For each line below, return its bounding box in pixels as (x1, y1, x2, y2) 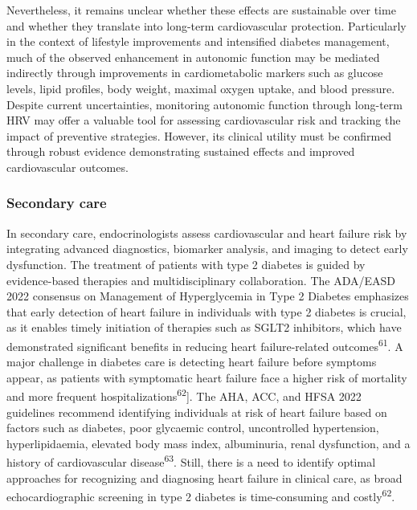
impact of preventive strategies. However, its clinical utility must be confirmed (6, 127, 392, 144)
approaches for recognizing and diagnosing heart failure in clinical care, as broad (6, 469, 403, 486)
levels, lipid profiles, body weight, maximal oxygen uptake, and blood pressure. (6, 80, 395, 96)
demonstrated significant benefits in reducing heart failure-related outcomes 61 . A (6, 335, 403, 354)
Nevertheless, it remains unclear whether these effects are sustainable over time (6, 2, 396, 18)
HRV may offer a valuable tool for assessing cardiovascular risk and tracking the (6, 112, 401, 129)
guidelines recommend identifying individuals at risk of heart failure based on (6, 403, 387, 420)
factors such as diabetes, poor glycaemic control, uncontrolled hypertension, (6, 419, 379, 436)
